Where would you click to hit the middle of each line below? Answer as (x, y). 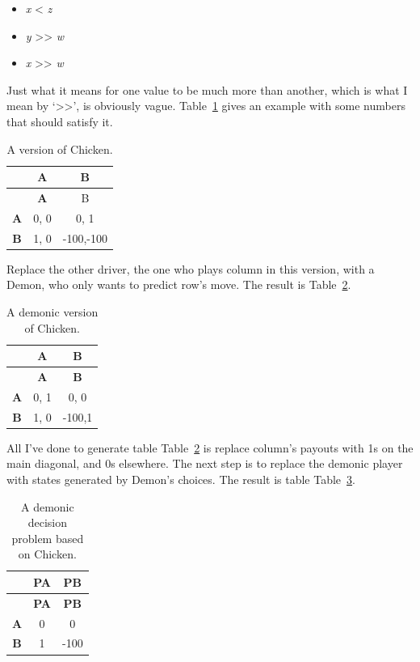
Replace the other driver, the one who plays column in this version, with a (191, 268)
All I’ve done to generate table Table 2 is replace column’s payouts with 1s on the (210, 447)
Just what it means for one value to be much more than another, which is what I (207, 89)
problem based (48, 538)
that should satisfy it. (60, 121)
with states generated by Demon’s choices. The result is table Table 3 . (181, 479)
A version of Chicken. (60, 149)
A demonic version (52, 311)
